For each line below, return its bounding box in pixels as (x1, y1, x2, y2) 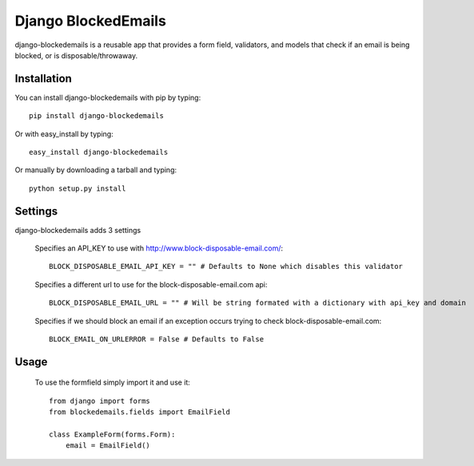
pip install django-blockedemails (29, 112, 164, 120)
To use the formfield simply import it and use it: (34, 377, 191, 387)
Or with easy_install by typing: (14, 128, 114, 139)
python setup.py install (29, 184, 126, 193)
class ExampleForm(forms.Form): (49, 430, 176, 439)
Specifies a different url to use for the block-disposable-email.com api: (34, 279, 268, 289)
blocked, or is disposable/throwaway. (14, 50, 138, 60)
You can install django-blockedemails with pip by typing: (14, 93, 201, 102)
